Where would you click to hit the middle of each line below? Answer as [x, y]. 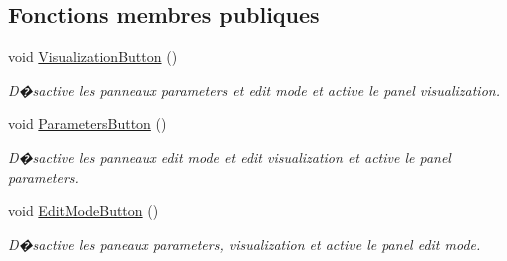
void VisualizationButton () [93, 56]
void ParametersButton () [87, 123]
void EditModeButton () [83, 210]
